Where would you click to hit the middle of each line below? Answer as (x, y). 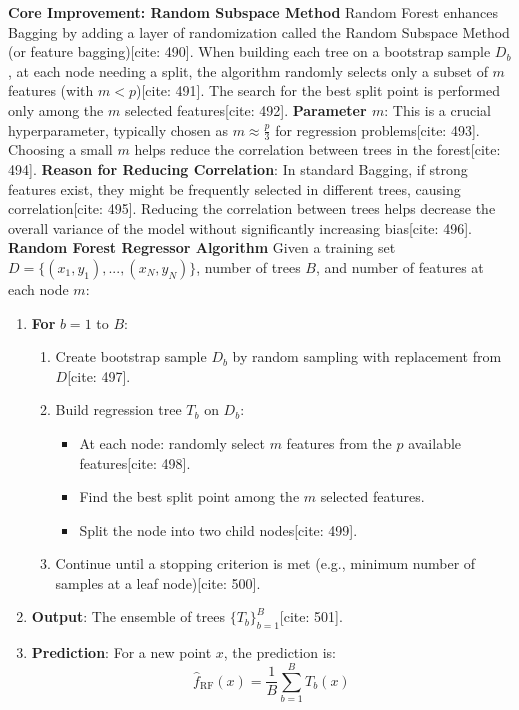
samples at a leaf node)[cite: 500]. (158, 582)
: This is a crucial (438, 109)
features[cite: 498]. (135, 462)
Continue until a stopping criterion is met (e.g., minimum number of (265, 563)
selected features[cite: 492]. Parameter (245, 109)
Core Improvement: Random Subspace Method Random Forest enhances (253, 12)
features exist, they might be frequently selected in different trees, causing (234, 188)
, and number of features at (400, 266)
